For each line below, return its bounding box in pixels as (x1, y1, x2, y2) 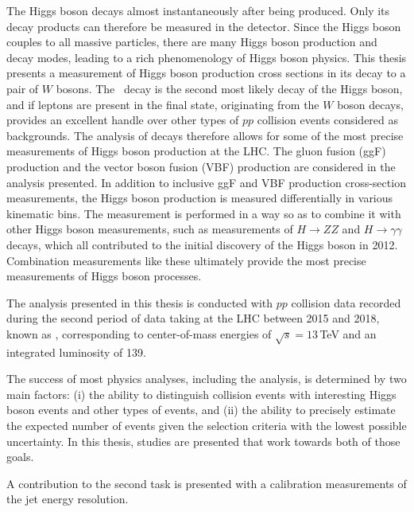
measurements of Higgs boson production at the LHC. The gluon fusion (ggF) (6, 143, 386, 159)
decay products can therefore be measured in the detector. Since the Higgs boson (6, 18, 401, 34)
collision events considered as (257, 111, 399, 128)
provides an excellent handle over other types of (6, 111, 239, 128)
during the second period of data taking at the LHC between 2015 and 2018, (6, 310, 380, 326)
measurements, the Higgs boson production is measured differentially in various (6, 190, 393, 206)
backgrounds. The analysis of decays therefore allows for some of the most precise (6, 127, 404, 143)
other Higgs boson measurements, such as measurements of (6, 221, 293, 237)
